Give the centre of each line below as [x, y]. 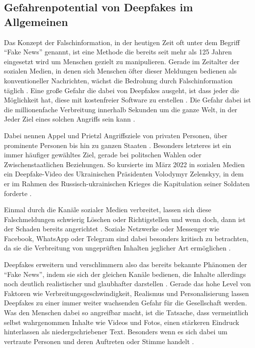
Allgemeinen [36, 21]
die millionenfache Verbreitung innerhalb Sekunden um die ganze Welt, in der [121, 109]
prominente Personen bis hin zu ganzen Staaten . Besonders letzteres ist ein [118, 145]
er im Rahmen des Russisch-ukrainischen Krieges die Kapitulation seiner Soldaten [127, 183]
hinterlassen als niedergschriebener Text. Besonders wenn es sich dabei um [116, 332]
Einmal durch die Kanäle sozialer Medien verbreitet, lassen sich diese [108, 210]
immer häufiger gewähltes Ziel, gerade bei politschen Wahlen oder [103, 155]
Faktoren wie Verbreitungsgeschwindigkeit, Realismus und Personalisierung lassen [127, 293]
